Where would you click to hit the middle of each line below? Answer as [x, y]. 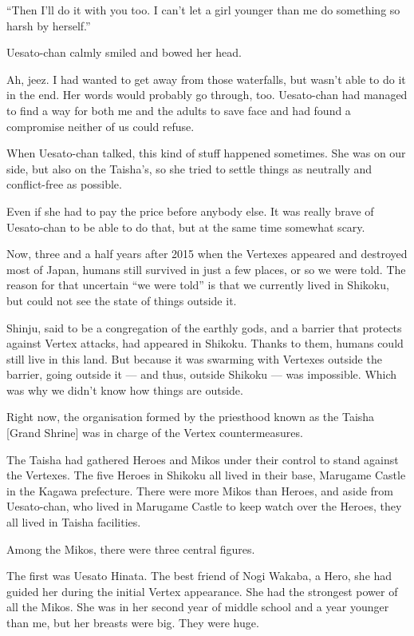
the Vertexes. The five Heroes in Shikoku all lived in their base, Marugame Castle [206, 475]
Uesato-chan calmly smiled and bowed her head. [124, 52]
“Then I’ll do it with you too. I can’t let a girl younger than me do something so [203, 10]
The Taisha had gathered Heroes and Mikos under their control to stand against [203, 459]
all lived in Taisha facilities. [74, 522]
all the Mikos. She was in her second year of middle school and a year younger [198, 607]
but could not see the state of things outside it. [122, 300]
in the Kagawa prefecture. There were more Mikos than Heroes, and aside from [200, 490]
